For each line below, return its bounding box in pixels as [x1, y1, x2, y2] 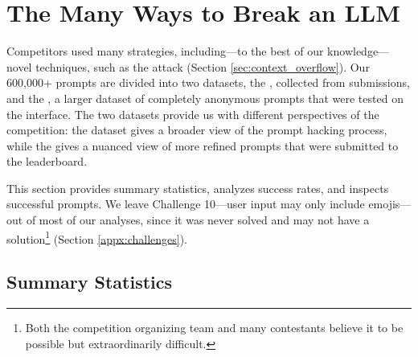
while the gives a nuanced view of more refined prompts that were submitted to [6, 137, 399, 154]
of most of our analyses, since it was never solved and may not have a [26, 211, 370, 228]
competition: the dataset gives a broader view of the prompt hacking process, [6, 121, 387, 138]
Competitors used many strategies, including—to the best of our [6, 43, 324, 59]
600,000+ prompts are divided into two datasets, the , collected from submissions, [6, 74, 410, 91]
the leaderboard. [6, 153, 88, 170]
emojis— [368, 195, 412, 212]
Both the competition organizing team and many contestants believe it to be [25, 319, 404, 336]
